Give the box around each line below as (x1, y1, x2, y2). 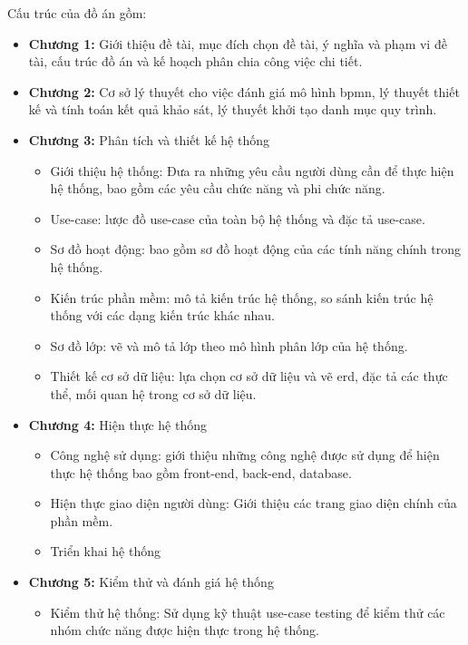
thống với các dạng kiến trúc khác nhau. (50, 306, 275, 325)
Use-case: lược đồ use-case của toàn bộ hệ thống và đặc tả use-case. (50, 209, 425, 228)
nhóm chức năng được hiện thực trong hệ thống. (50, 621, 320, 640)
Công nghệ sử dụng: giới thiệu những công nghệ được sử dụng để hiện (50, 445, 440, 464)
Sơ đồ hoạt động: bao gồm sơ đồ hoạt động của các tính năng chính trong (50, 239, 462, 259)
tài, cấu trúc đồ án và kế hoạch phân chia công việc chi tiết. (28, 52, 363, 71)
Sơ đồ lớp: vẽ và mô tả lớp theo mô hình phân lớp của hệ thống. (50, 336, 408, 355)
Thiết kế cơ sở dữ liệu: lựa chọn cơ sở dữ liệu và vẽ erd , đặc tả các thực (50, 366, 448, 386)
